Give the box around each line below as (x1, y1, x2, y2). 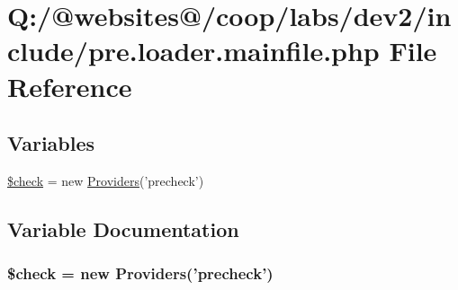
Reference (7, 67, 132, 104)
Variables (7, 129, 95, 157)
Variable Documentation (7, 215, 239, 242)
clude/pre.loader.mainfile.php (7, 32, 380, 69)
